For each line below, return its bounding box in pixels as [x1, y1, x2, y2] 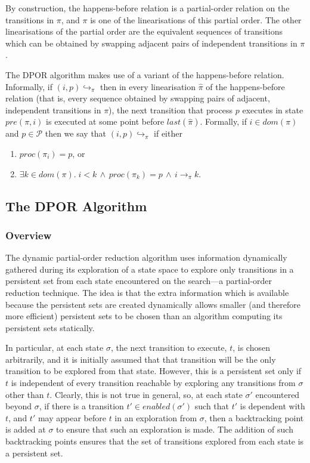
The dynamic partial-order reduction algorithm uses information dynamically [5, 251, 287, 264]
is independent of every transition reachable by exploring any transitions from [11, 376, 296, 389]
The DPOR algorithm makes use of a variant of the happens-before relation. [5, 68, 284, 81]
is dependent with [240, 400, 305, 412]
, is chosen [232, 341, 270, 354]
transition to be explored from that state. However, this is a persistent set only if [5, 365, 302, 377]
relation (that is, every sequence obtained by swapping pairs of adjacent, [5, 92, 270, 104]
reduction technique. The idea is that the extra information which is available [5, 286, 289, 298]
